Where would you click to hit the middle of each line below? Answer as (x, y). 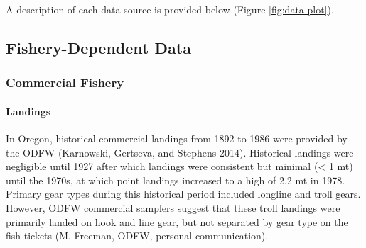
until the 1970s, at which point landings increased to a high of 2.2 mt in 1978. (176, 180)
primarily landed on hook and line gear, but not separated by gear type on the (177, 221)
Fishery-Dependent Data (98, 47)
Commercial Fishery (65, 83)
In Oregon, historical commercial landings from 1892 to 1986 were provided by (177, 139)
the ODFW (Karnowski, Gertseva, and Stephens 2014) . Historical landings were (180, 152)
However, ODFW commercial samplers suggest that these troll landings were (173, 207)
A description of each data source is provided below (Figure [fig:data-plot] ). (170, 9)
